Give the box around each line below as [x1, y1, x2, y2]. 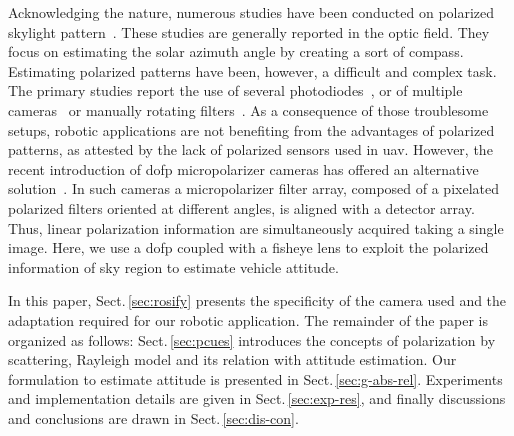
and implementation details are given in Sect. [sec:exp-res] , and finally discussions [8, 388, 506, 409]
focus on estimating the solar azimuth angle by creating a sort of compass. [8, 41, 464, 62]
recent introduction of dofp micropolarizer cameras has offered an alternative [8, 158, 479, 179]
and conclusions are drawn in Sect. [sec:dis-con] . [8, 407, 299, 428]
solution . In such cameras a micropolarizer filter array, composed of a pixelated [8, 178, 499, 199]
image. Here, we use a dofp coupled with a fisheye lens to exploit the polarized [8, 237, 489, 258]
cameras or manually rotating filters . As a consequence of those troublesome [8, 99, 489, 120]
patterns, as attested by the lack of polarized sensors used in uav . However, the [8, 139, 493, 160]
